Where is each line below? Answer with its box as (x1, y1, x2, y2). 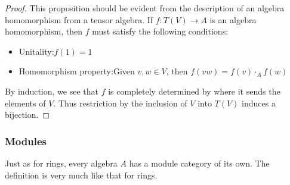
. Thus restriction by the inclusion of (53, 96, 187, 109)
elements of (5, 96, 46, 109)
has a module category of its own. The (129, 156, 270, 169)
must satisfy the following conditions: (92, 25, 229, 37)
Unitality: (18, 45, 54, 57)
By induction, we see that (5, 84, 98, 97)
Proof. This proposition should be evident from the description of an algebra (5, 2, 285, 14)
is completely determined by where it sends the (108, 84, 280, 97)
